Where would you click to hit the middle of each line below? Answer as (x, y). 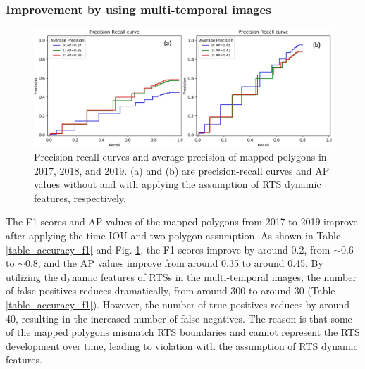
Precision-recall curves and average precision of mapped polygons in (180, 157)
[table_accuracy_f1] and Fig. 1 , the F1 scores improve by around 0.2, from (168, 249)
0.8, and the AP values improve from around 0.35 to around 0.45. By (174, 263)
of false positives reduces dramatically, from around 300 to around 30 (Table (171, 290)
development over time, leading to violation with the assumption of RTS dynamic (182, 345)
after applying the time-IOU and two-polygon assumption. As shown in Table (173, 236)
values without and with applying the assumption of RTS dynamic (178, 184)
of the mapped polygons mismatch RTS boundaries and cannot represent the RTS (183, 332)
